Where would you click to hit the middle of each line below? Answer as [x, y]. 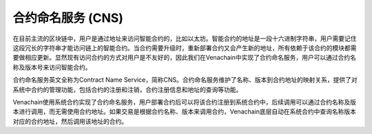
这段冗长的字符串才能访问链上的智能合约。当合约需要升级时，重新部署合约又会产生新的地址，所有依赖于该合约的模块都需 [185, 47]
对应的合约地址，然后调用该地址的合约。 [70, 121]
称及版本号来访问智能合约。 [52, 67]
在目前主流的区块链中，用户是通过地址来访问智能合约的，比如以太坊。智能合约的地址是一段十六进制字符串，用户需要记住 [185, 38]
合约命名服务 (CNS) [68, 18]
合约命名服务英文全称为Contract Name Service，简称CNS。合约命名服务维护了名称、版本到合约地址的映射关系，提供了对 [185, 80]
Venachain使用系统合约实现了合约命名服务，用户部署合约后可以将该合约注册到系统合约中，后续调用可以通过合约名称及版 [185, 102]
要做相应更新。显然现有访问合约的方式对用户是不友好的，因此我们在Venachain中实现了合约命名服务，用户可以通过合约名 [185, 58]
